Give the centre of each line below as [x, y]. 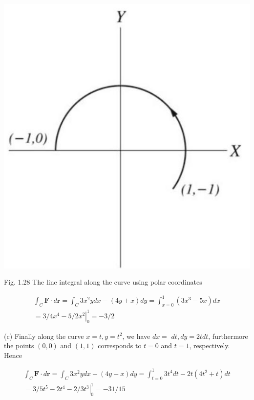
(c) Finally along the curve [44, 336]
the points [19, 345]
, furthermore [228, 336]
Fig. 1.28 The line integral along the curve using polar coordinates [103, 282]
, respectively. [210, 345]
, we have [136, 336]
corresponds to [120, 345]
